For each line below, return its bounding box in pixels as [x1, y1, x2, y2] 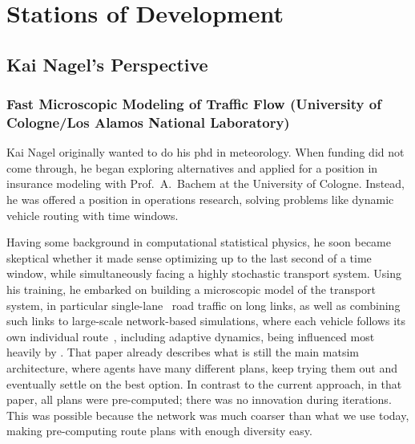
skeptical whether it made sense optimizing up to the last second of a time [6, 249, 372, 266]
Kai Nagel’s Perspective [6, 51, 208, 76]
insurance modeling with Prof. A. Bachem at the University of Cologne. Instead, [6, 175, 405, 192]
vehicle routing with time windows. [6, 206, 179, 223]
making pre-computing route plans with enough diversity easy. [6, 422, 312, 439]
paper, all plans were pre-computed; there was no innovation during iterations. [6, 391, 392, 408]
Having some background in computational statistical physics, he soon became [6, 234, 391, 251]
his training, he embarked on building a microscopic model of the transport [6, 281, 376, 298]
